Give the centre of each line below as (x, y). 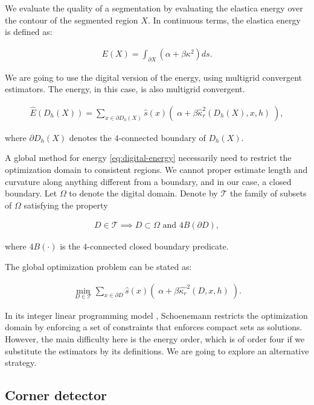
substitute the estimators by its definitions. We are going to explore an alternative (157, 350)
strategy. (21, 363)
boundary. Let (31, 193)
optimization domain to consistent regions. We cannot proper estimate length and (156, 170)
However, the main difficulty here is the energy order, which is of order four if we (155, 339)
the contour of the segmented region (72, 20)
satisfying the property (66, 205)
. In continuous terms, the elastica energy (224, 20)
